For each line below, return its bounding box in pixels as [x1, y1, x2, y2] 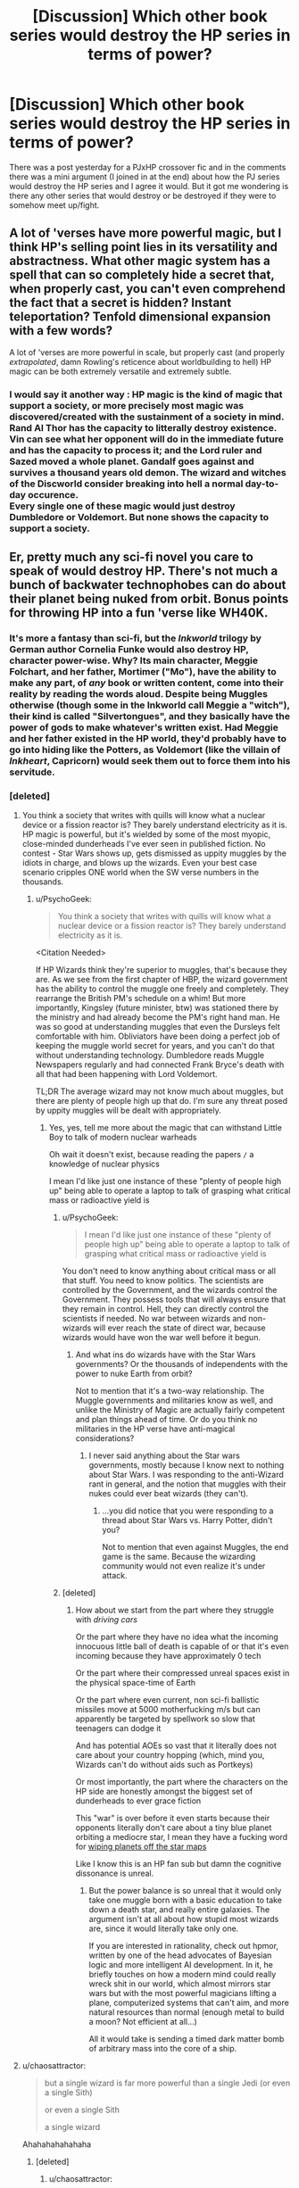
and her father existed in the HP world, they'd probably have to [9, 732, 287, 744]
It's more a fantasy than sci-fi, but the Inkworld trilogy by [9, 632, 262, 644]
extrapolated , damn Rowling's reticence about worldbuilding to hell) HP [9, 356, 272, 367]
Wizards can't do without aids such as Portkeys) [75, 1760, 253, 1770]
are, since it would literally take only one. [88, 1923, 239, 1934]
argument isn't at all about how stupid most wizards [88, 1914, 279, 1925]
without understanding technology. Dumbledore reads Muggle [35, 1050, 265, 1061]
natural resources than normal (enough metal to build [88, 2007, 285, 2018]
